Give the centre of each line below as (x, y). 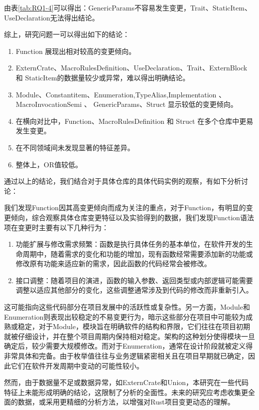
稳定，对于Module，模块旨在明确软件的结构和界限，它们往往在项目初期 (134, 326)
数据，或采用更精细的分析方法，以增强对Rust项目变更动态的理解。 (126, 402)
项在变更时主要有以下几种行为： (56, 227)
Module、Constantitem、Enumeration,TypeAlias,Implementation (116, 94)
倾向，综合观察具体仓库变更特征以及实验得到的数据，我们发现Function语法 (132, 217)
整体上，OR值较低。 (49, 164)
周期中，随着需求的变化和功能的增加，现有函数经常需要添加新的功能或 (138, 253)
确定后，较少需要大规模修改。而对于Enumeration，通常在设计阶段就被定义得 (129, 346)
